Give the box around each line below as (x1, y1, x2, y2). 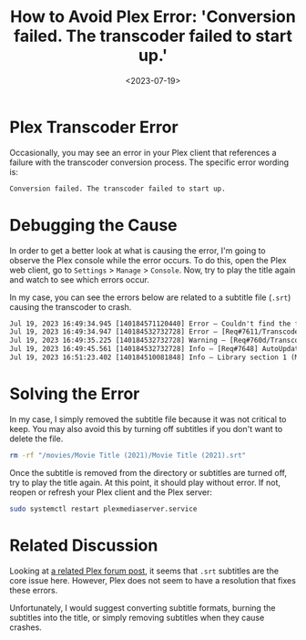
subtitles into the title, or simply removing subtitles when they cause (9, 612, 265, 623)
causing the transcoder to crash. (9, 301, 132, 312)
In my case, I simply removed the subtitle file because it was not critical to (9, 413, 287, 425)
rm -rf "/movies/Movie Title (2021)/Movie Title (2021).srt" (9, 450, 247, 459)
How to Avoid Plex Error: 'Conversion (10, 6, 296, 27)
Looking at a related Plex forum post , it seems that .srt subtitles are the (9, 565, 280, 576)
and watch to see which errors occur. (9, 274, 150, 284)
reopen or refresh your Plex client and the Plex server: (9, 486, 212, 498)
